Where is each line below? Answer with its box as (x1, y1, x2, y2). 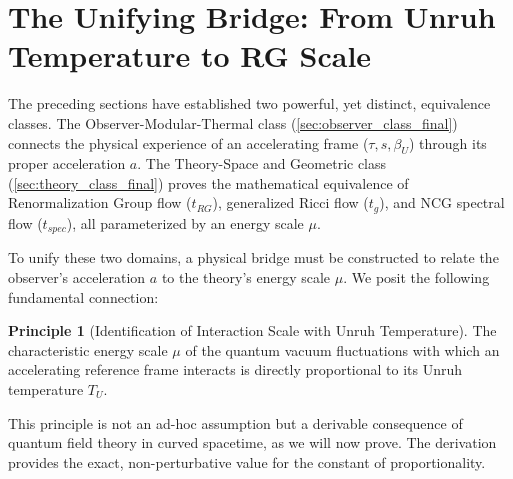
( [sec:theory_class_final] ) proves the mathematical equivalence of (8, 172, 409, 193)
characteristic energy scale (8, 339, 168, 360)
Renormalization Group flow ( (8, 192, 192, 213)
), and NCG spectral (379, 192, 505, 213)
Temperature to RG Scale (8, 35, 372, 76)
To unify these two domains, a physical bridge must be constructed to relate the (8, 247, 499, 268)
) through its (408, 132, 487, 153)
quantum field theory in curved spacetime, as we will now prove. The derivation (8, 432, 497, 453)
